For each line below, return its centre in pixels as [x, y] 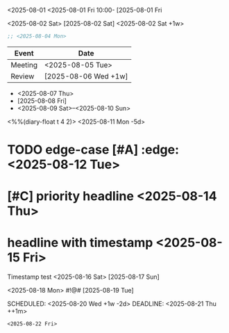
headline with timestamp [80, 243]
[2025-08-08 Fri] [42, 101]
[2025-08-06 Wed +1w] [86, 76]
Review [23, 76]
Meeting [24, 65]
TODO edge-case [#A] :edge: [93, 150]
